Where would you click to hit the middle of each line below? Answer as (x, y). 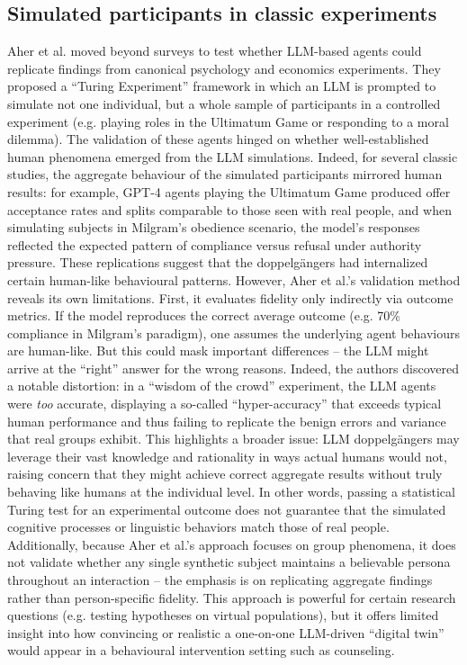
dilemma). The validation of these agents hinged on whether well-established (218, 139)
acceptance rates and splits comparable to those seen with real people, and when (229, 209)
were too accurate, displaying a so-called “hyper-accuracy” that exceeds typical (225, 404)
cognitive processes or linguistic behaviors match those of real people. (198, 527)
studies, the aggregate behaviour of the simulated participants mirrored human (225, 174)
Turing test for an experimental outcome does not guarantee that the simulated (227, 509)
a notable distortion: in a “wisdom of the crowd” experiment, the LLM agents (222, 386)
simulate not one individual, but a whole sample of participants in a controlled (224, 103)
